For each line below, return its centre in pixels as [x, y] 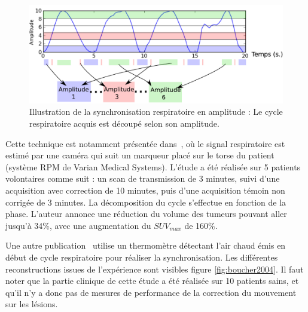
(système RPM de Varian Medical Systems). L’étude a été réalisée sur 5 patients [153, 166]
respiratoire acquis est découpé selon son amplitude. [124, 123]
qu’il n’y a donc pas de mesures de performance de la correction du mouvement [151, 292]
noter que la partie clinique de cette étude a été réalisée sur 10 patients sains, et [152, 281]
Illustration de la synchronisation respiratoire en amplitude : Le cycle [156, 111]
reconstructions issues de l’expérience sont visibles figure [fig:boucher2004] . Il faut [155, 269]
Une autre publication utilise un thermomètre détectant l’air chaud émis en [146, 245]
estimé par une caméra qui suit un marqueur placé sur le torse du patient [140, 155]
